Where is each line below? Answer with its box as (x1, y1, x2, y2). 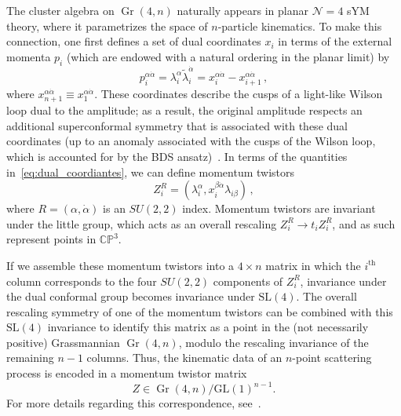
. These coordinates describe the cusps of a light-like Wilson (94, 86, 383, 102)
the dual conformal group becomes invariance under (6, 288, 255, 305)
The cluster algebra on (6, 2, 115, 18)
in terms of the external (278, 33, 392, 49)
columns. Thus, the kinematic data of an (86, 349, 283, 366)
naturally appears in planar (177, 2, 308, 18)
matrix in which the (265, 257, 361, 273)
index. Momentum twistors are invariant (182, 200, 376, 217)
